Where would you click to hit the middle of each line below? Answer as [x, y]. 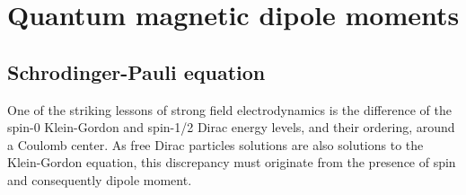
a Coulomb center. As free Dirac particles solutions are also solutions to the [215, 144]
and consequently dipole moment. [100, 179]
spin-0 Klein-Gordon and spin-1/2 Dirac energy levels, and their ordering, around [231, 127]
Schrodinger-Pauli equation [136, 71]
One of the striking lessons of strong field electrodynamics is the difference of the [229, 109]
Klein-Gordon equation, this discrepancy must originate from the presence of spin [232, 162]
